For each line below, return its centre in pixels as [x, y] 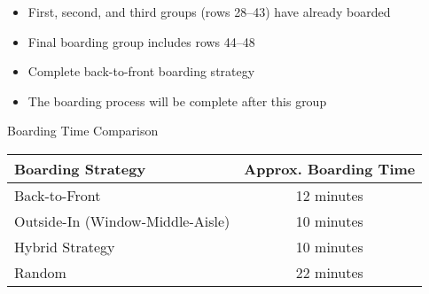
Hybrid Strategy [65, 246]
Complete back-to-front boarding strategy [141, 71]
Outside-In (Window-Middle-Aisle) [122, 220]
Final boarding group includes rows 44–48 [141, 41]
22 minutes [329, 272]
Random [40, 272]
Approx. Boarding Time [330, 168]
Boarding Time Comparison [83, 131]
